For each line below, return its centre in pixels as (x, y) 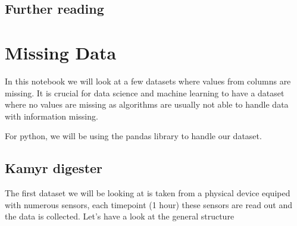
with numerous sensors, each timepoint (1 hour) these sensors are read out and (149, 204)
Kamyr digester (54, 168)
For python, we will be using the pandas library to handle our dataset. (133, 136)
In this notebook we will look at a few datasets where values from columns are (148, 81)
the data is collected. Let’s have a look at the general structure (120, 216)
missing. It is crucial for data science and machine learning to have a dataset (145, 92)
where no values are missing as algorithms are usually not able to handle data (147, 104)
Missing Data (61, 52)
